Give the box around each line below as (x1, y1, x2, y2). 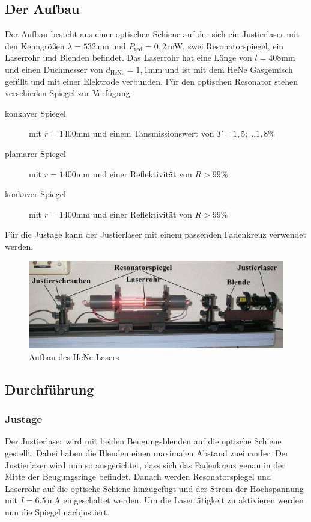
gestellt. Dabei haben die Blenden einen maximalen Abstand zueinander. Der (5, 447, 289, 459)
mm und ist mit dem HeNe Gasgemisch (148, 63, 293, 75)
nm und (97, 39, 126, 52)
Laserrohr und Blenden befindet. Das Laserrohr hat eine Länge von (5, 51, 252, 64)
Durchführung (5, 379, 94, 398)
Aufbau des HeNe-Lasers (29, 350, 119, 363)
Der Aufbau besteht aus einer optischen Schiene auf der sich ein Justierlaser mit (5, 28, 300, 40)
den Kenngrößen (5, 39, 65, 52)
